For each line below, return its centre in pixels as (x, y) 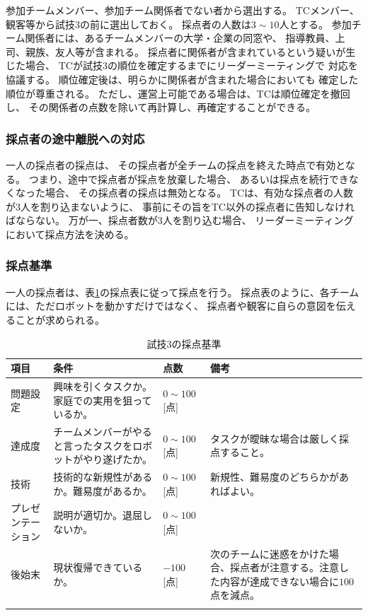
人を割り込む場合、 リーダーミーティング (258, 220)
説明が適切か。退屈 (98, 515)
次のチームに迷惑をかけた (270, 553)
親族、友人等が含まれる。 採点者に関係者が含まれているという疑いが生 (190, 51)
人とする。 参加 (315, 24)
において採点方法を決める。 (70, 234)
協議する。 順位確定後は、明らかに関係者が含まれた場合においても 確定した (182, 79)
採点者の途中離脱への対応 (75, 138)
